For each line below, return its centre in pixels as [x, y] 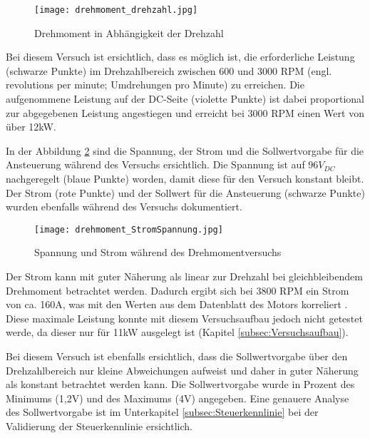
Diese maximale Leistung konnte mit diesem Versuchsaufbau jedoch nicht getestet [184, 318]
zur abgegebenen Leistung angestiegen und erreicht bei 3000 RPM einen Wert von [185, 112]
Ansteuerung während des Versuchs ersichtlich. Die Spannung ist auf [155, 164]
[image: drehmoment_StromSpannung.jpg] [129, 229]
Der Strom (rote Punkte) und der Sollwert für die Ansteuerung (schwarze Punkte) [185, 192]
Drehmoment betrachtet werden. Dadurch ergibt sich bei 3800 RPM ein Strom [178, 290]
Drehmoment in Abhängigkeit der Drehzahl [129, 32]
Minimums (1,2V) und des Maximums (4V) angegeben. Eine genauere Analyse [178, 398]
